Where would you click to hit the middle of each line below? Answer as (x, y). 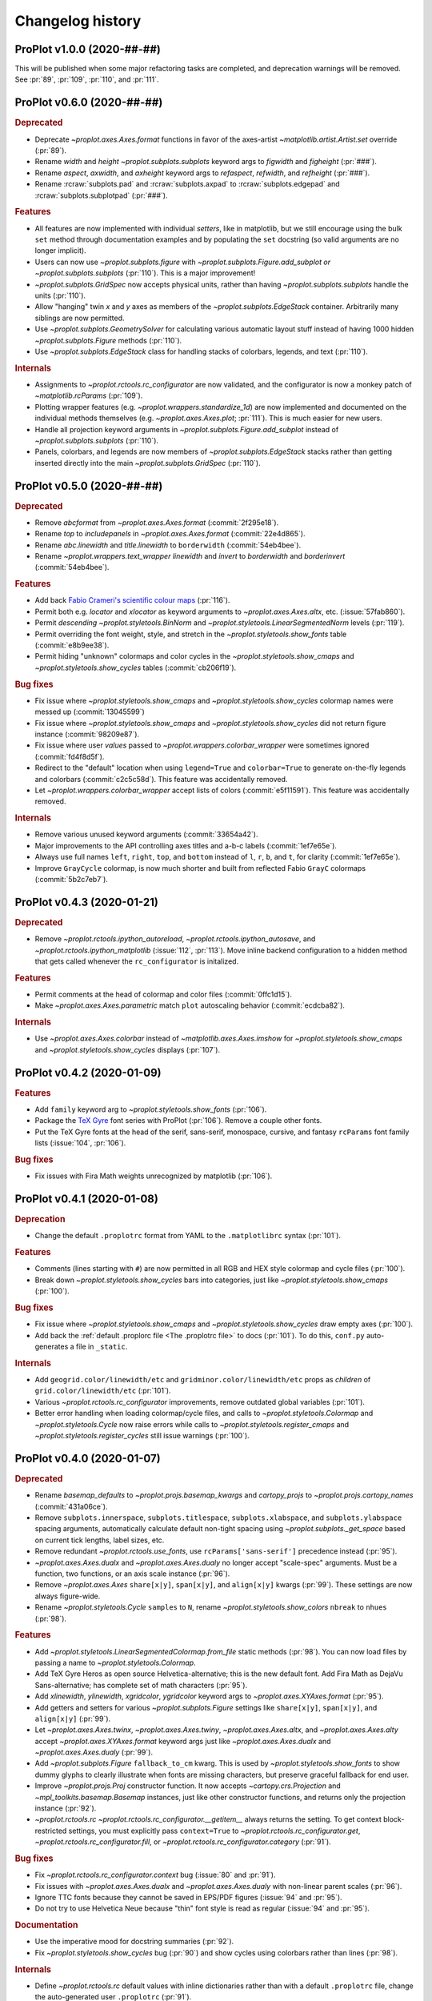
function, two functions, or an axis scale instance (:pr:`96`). (132, 1574)
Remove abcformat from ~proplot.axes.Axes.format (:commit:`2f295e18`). (157, 522)
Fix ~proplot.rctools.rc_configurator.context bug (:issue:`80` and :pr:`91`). (155, 1875)
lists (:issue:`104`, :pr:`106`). (80, 1143)
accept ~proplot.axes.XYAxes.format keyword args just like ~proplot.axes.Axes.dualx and (183, 1741)
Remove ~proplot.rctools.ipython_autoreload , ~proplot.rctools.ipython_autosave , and (175, 939)
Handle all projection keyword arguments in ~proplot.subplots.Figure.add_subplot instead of (187, 429)
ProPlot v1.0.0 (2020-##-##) (88, 49)
